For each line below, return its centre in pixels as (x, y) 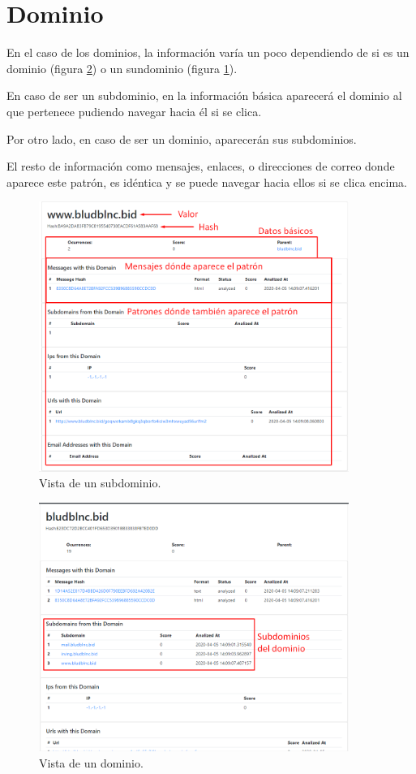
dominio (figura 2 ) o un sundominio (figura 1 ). (122, 68)
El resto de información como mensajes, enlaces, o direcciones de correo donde (201, 166)
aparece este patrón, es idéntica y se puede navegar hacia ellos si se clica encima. (207, 182)
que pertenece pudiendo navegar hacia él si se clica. (134, 111)
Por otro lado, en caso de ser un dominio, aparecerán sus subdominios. (182, 138)
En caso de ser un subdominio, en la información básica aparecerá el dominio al (204, 95)
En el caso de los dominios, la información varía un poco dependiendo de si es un (208, 52)
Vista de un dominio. (91, 762)
